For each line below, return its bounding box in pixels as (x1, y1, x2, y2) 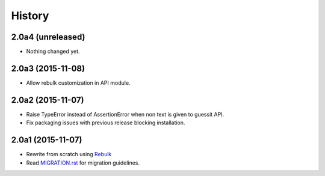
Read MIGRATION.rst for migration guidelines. (26, 159, 140, 166)
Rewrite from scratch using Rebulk (26, 151, 112, 158)
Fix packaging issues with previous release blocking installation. (26, 119, 185, 126)
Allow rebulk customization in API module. (26, 79, 131, 86)
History (11, 9, 49, 22)
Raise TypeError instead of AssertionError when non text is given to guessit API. (26, 111, 224, 118)
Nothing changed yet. (26, 48, 81, 55)
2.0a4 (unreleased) (11, 32, 85, 42)
